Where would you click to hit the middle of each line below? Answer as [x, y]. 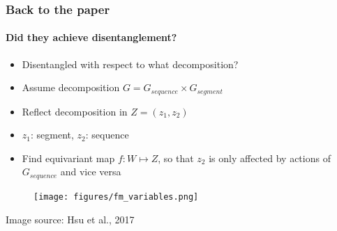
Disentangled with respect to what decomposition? [130, 64]
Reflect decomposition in [75, 111]
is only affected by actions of [270, 158]
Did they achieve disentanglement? [91, 37]
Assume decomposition [71, 87]
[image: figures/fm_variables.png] [116, 197]
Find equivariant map [68, 158]
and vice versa [91, 172]
